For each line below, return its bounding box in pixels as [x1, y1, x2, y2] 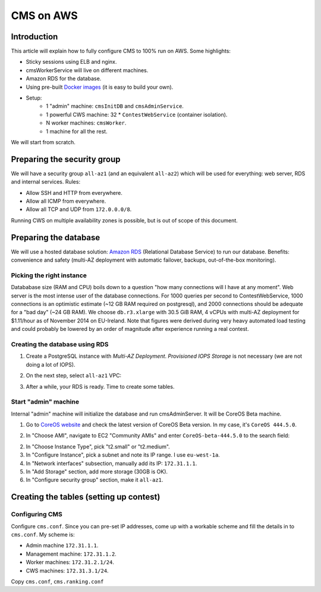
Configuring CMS [11, 510, 62, 519]
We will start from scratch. [11, 138, 75, 145]
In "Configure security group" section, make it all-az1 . [26, 476, 163, 483]
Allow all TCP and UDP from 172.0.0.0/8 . [26, 206, 132, 213]
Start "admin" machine [11, 398, 80, 406]
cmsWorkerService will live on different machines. [26, 66, 149, 74]
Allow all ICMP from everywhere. [26, 197, 106, 205]
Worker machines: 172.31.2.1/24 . [26, 559, 114, 566]
